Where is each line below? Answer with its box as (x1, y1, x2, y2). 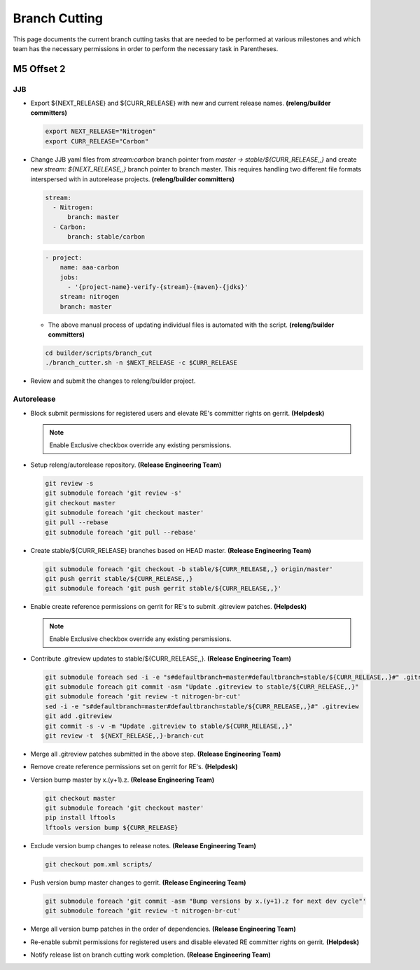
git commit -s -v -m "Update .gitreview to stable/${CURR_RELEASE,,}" (45, 722, 293, 730)
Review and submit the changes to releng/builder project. (30, 377, 196, 385)
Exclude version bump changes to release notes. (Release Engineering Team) (30, 841, 257, 850)
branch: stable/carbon (67, 233, 146, 241)
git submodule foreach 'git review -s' (45, 489, 182, 497)
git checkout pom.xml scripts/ (45, 860, 153, 868)
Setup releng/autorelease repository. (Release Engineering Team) (30, 461, 222, 469)
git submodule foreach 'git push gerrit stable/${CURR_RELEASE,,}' (45, 584, 282, 593)
